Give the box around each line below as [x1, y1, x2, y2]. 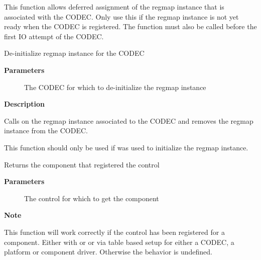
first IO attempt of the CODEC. [4, 31, 104, 41]
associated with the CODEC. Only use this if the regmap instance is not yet [4, 11, 239, 22]
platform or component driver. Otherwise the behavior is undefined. [4, 246, 212, 257]
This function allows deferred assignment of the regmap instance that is [4, 2, 224, 12]
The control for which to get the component [24, 193, 159, 203]
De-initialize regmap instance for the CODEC [4, 48, 145, 58]
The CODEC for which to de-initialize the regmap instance [24, 81, 206, 92]
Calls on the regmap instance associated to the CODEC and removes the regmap [4, 115, 253, 126]
